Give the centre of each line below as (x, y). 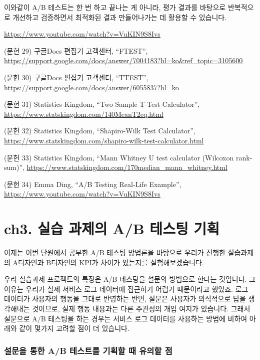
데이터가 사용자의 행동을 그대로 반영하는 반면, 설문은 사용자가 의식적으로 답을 (125, 299)
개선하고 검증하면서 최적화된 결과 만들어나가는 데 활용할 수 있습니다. (120, 17)
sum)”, (14, 167)
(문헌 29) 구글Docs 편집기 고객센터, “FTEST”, (76, 50)
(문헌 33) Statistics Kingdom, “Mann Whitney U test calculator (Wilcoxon (119, 157)
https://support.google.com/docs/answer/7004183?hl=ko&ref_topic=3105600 (123, 60)
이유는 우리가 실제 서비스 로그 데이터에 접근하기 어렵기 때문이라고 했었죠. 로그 (126, 289)
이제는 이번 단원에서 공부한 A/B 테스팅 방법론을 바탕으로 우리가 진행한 (115, 252)
